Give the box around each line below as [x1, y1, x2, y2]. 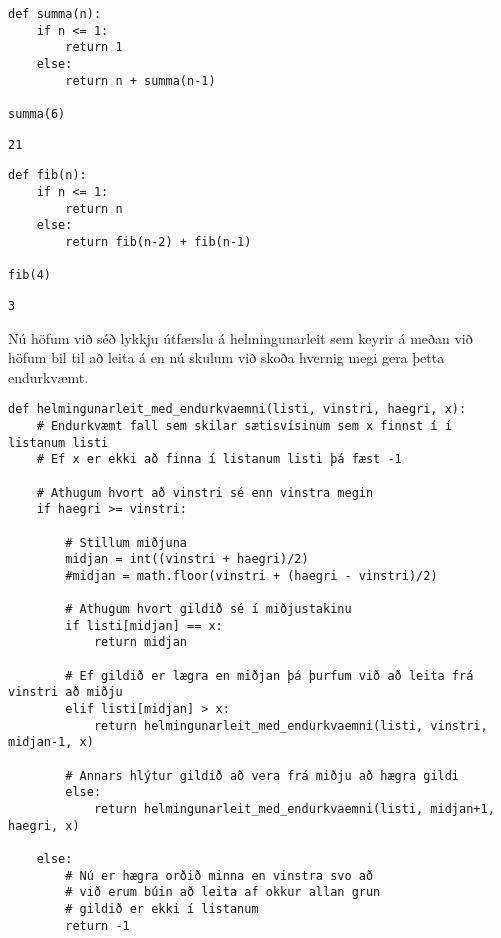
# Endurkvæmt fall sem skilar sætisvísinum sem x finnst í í [36, 418, 452, 433]
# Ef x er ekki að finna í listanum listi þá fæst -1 [36, 452, 402, 467]
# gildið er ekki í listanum [65, 901, 259, 916]
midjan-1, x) [8, 735, 94, 750]
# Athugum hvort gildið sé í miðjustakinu [65, 602, 352, 617]
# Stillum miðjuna [65, 535, 187, 550]
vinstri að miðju [8, 685, 123, 700]
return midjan [93, 635, 187, 650]
